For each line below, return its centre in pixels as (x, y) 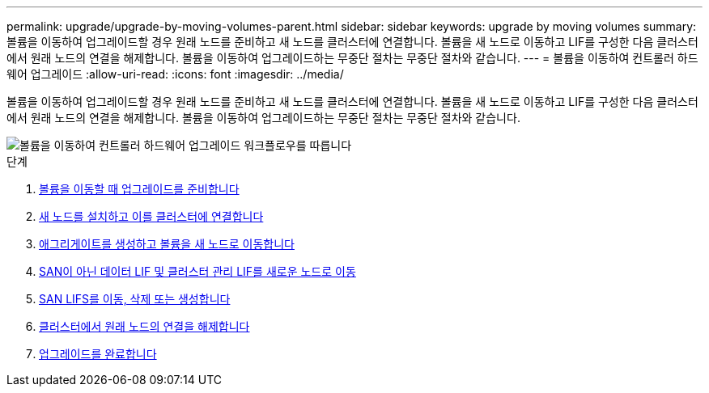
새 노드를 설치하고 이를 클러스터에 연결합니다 (151, 216)
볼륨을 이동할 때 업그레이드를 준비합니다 (139, 189)
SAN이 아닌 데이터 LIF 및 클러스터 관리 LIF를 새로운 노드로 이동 (197, 271)
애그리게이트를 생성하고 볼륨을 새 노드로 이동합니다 (167, 244)
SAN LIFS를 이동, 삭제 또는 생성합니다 (135, 299)
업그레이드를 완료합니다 (98, 354)
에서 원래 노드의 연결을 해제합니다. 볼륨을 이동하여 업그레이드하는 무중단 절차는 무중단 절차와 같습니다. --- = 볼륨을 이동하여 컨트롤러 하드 (352, 58)
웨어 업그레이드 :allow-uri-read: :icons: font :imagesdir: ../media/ (175, 74)
